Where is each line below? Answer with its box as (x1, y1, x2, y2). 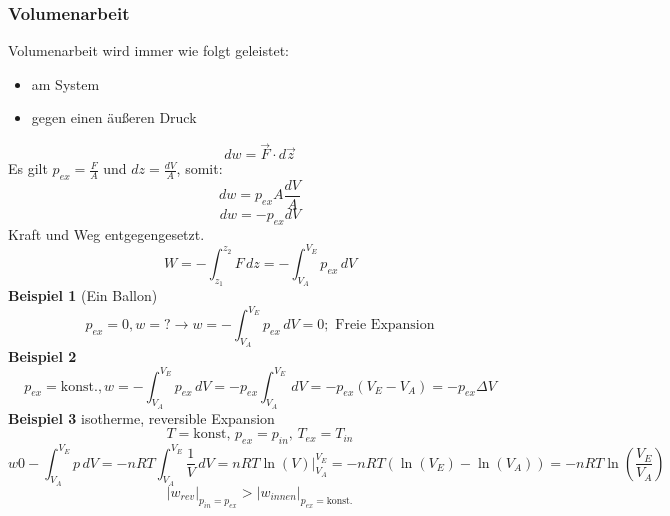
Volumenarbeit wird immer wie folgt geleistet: (8, 40, 289, 61)
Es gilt (8, 158, 48, 179)
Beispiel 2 (8, 346, 77, 367)
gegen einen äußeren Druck (31, 107, 197, 128)
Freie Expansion (335, 318, 435, 333)
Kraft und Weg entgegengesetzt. (8, 223, 205, 244)
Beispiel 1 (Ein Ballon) (8, 285, 158, 306)
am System (31, 73, 100, 94)
